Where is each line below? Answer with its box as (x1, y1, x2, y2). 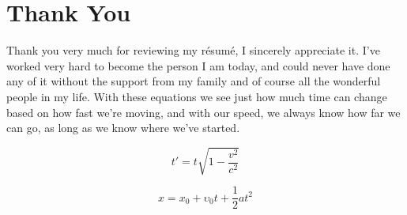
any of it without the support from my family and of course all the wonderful (6, 73, 381, 89)
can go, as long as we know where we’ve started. (6, 119, 240, 136)
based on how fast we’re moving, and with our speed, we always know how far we (6, 104, 401, 120)
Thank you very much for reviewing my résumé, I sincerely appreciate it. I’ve (6, 42, 380, 58)
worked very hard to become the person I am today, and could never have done (6, 57, 390, 74)
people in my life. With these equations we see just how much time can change (6, 88, 387, 104)
